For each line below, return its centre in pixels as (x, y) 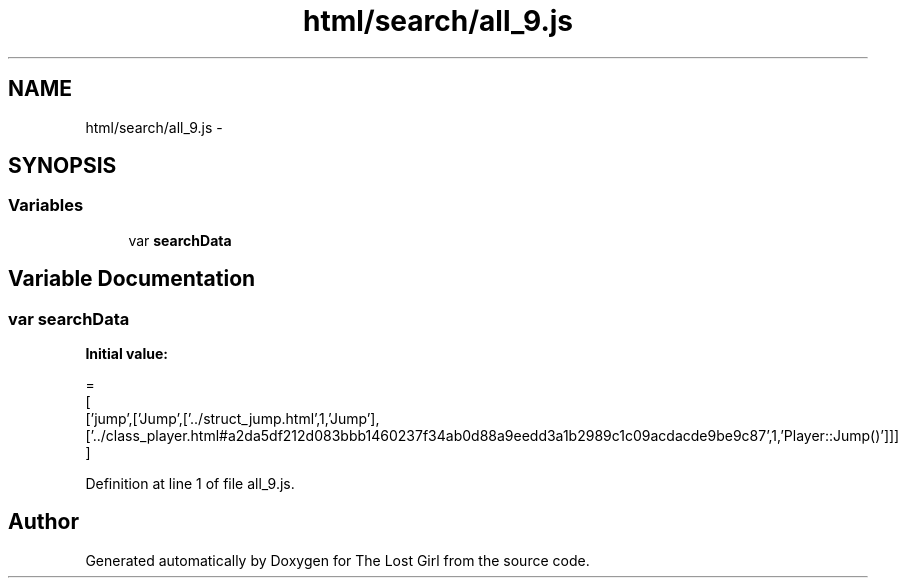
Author (43, 522)
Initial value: (126, 354)
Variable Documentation (132, 279)
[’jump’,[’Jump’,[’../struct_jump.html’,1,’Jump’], (232, 419)
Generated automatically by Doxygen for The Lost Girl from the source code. (337, 560)
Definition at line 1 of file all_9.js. (190, 484)
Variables (46, 205)
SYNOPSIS (62, 166)
